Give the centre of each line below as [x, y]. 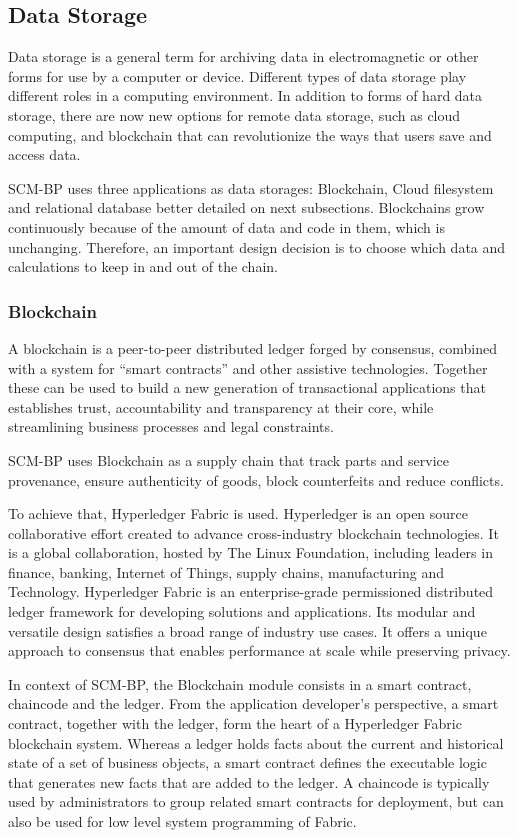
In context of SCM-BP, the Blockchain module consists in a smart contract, [240, 683]
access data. [44, 154]
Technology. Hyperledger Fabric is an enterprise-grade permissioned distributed [251, 591]
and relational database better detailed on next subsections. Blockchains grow [246, 207]
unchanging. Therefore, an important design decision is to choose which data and [257, 246]
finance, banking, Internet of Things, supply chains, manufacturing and [226, 571]
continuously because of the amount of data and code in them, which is [226, 226]
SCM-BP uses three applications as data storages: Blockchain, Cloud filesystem [251, 187]
